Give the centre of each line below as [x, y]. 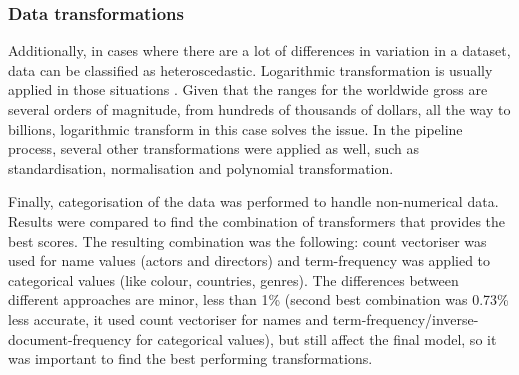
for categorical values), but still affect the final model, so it [316, 338]
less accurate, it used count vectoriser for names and [168, 318]
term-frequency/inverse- [405, 318]
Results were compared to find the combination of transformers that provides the [257, 220]
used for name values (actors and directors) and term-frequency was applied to [249, 260]
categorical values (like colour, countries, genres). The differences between [233, 279]
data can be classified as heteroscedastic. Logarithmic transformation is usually [250, 69]
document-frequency [70, 338]
